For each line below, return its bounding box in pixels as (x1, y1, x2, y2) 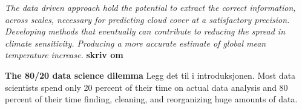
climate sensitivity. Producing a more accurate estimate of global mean (5, 36, 266, 49)
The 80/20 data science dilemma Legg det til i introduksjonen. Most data (5, 68, 296, 81)
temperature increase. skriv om (5, 48, 123, 61)
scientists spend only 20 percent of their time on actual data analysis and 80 (5, 81, 288, 93)
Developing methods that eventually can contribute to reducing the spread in (5, 25, 286, 38)
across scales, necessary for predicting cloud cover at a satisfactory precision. (5, 13, 290, 25)
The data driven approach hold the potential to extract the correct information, (5, 1, 296, 13)
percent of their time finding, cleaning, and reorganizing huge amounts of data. (5, 93, 298, 105)
